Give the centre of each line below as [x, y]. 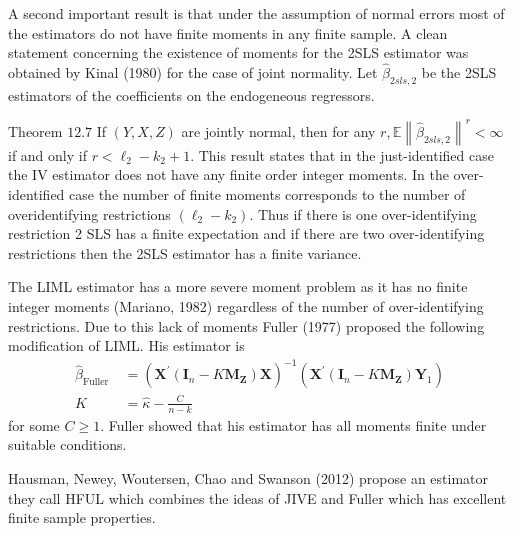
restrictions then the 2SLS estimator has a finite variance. [185, 252]
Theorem [35, 131]
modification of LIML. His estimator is [126, 345]
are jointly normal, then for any [278, 131]
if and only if [47, 154]
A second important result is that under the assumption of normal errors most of [256, 13]
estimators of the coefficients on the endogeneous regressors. [191, 94]
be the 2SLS [459, 72]
